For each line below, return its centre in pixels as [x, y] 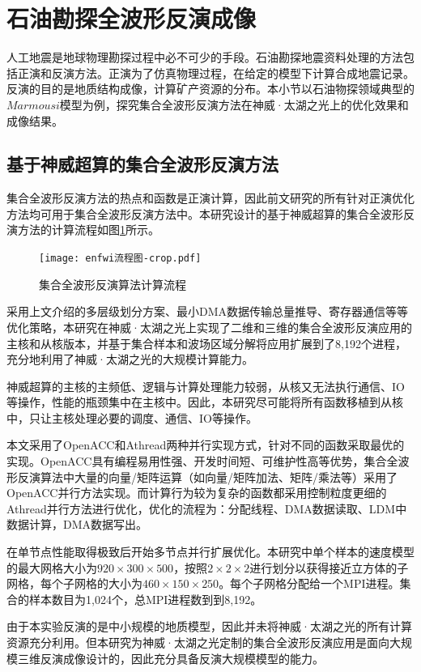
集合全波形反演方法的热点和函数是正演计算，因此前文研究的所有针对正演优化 [210, 198]
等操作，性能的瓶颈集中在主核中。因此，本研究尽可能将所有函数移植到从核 [205, 402]
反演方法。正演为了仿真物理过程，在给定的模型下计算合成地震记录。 [233, 72]
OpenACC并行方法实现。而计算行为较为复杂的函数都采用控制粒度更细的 [197, 493]
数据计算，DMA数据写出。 [77, 524]
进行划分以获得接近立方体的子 [329, 567]
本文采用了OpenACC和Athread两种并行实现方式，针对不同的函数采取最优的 [206, 445]
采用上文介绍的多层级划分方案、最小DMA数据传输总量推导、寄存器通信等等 [208, 311]
